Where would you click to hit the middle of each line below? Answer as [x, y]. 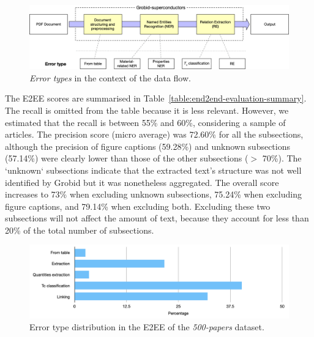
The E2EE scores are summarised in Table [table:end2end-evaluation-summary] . [156, 98]
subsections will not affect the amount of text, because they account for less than [157, 218]
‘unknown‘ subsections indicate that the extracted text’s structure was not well [153, 170]
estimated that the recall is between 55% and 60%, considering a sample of [145, 122]
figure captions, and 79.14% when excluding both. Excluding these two [138, 206]
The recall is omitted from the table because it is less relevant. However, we [147, 110]
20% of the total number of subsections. [80, 230]
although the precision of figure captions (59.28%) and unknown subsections [148, 146]
